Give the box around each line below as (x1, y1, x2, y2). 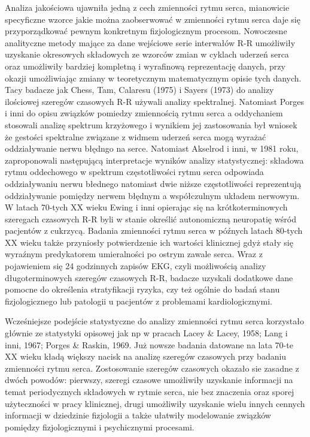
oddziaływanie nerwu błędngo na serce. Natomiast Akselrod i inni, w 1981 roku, (5, 142, 299, 155)
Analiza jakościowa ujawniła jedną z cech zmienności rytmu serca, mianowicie (5, 1, 290, 13)
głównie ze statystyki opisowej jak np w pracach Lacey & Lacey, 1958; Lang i (5, 327, 288, 339)
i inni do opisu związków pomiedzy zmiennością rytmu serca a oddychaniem (5, 107, 283, 119)
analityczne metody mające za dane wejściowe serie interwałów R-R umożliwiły (5, 36, 296, 49)
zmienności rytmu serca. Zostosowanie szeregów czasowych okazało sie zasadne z (5, 361, 299, 374)
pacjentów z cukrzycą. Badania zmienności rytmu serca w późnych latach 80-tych (5, 224, 303, 237)
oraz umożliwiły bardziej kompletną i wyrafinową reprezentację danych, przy (5, 59, 285, 72)
